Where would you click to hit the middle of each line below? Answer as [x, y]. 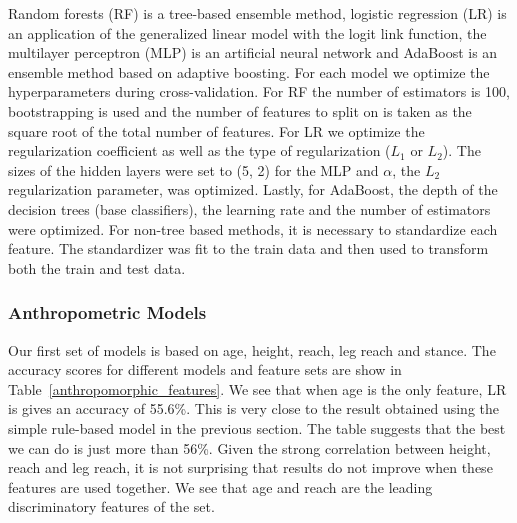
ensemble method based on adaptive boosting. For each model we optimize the [249, 71]
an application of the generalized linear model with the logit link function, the [247, 32]
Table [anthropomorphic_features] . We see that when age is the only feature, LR [257, 388]
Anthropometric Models [107, 312]
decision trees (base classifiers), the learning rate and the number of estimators [249, 208]
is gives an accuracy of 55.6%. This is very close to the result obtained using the [253, 408]
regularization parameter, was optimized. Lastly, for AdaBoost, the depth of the [253, 189]
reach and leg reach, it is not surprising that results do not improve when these [250, 467]
